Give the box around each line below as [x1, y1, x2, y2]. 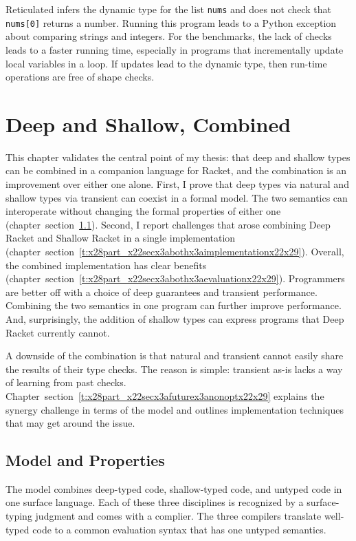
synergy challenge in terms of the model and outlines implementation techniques [5, 402, 344, 416]
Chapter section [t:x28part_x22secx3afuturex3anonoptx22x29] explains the [5, 388, 324, 403]
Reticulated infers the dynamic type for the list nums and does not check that [5, 2, 332, 16]
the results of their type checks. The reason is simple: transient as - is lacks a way [5, 361, 343, 376]
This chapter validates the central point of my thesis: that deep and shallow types [5, 149, 351, 164]
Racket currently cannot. [5, 325, 110, 339]
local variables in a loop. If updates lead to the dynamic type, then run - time [5, 56, 327, 70]
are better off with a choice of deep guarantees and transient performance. [5, 284, 318, 299]
